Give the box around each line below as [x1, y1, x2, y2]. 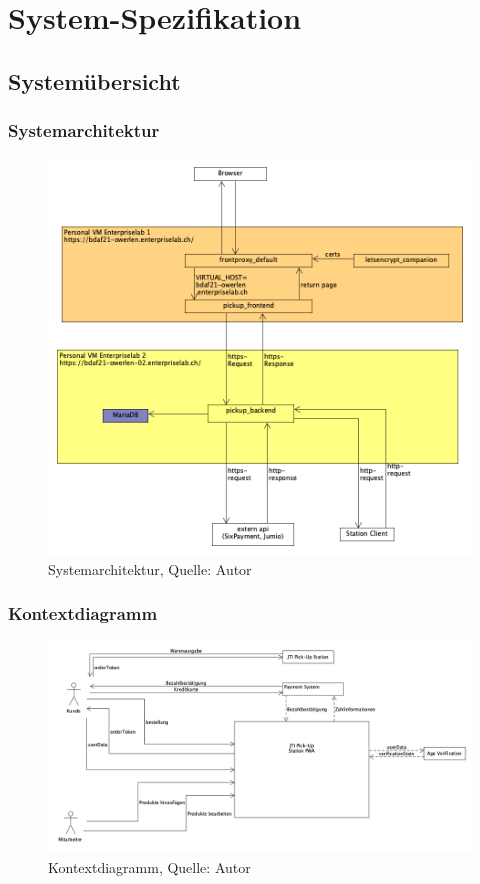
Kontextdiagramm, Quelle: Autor [48, 857, 251, 878]
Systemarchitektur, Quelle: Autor [48, 558, 252, 579]
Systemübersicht [8, 65, 181, 96]
